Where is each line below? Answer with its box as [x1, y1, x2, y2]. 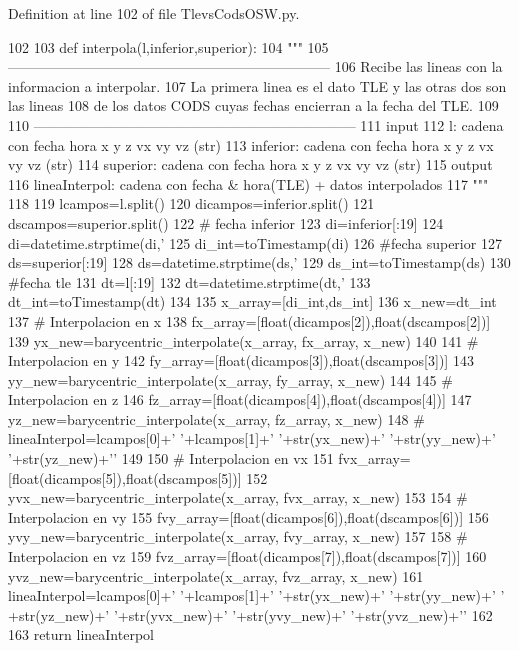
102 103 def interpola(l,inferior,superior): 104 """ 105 [8, 36, 329, 57]
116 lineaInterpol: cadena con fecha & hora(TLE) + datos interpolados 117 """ [8, 173, 489, 194]
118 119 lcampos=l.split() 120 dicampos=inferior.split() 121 [8, 193, 375, 214]
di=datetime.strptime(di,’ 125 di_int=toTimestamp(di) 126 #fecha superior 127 [8, 232, 502, 253]
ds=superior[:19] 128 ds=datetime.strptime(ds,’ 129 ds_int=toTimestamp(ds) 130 [8, 252, 511, 273]
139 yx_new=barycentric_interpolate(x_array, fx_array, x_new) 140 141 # [8, 330, 479, 351]
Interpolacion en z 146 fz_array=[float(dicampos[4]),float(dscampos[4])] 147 [8, 389, 472, 410]
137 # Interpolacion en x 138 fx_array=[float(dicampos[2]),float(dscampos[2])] [8, 310, 491, 331]
